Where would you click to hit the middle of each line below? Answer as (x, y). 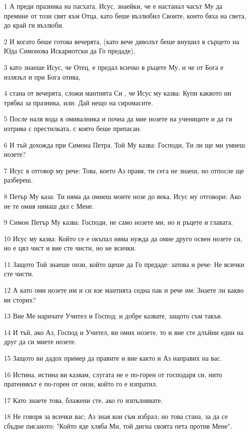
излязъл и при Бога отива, (42, 76)
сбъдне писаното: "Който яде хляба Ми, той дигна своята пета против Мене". (118, 426)
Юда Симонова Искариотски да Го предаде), (70, 51)
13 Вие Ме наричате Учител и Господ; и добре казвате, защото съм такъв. (113, 316)
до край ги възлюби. (34, 25)
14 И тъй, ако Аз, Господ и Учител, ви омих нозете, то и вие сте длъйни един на (124, 332)
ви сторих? (20, 299)
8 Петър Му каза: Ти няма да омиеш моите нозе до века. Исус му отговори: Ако (123, 196)
